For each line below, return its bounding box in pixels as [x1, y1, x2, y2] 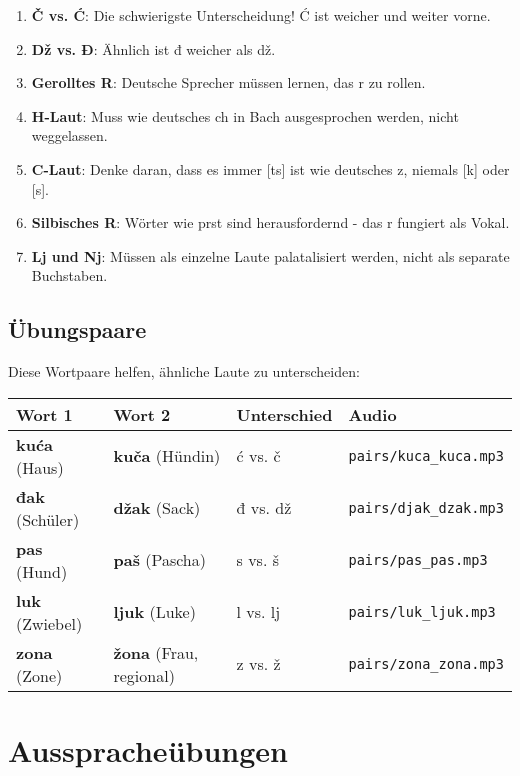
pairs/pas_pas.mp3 [348, 551, 488, 568]
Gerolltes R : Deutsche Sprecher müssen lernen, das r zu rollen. [31, 72, 426, 93]
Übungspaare [8, 314, 147, 345]
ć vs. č [236, 444, 281, 468]
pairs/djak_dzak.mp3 [348, 499, 504, 516]
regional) [113, 663, 175, 687]
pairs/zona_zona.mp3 [348, 655, 504, 672]
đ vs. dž [236, 496, 292, 520]
